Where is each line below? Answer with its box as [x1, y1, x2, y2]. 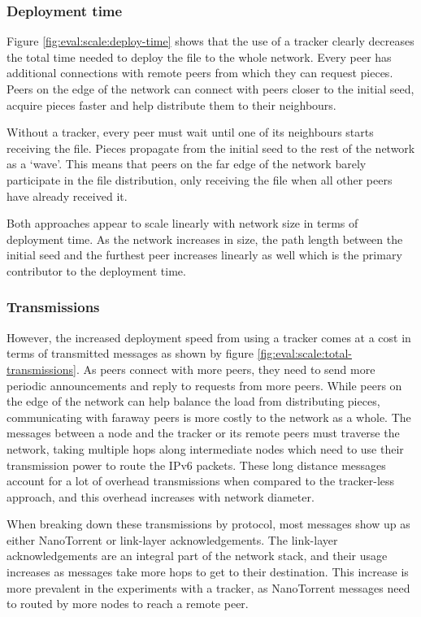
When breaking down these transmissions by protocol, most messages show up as [7, 515, 410, 532]
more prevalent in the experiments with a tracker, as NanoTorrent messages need [7, 579, 410, 596]
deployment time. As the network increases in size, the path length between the [7, 230, 403, 247]
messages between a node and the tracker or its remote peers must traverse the [7, 424, 400, 441]
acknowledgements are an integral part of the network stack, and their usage [7, 547, 388, 564]
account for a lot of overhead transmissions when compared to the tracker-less [7, 472, 395, 489]
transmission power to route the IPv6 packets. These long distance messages [7, 456, 386, 473]
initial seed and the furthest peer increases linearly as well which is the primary [7, 246, 402, 263]
